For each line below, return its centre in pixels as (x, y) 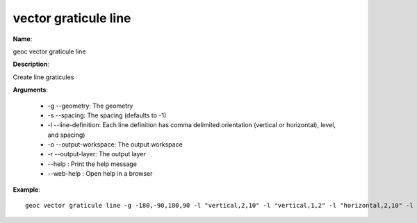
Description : (31, 64)
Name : (23, 39)
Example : (27, 189)
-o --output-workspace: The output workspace (115, 144)
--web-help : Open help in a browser (100, 174)
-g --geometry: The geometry (90, 106)
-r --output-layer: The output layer (97, 154)
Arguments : (31, 90)
